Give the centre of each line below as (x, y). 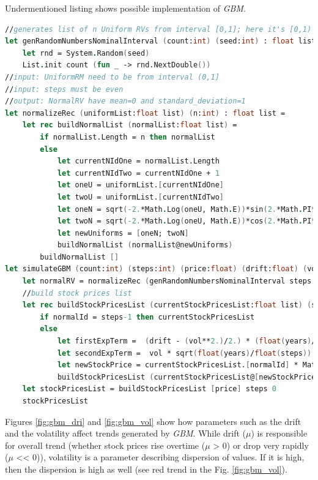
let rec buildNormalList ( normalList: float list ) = (130, 125)
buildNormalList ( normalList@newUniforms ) (145, 245)
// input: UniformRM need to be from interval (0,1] (112, 77)
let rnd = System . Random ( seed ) (86, 53)
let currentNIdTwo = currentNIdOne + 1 (138, 173)
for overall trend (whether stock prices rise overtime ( (105, 445)
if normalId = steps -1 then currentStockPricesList (147, 317)
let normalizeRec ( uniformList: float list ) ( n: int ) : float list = (145, 113)
